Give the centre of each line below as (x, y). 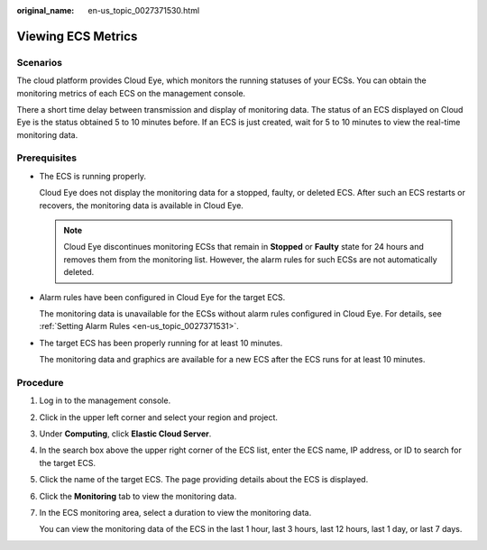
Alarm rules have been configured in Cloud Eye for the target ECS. (162, 297)
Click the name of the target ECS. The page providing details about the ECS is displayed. (204, 480)
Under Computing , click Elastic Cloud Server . (125, 434)
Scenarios (40, 62)
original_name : (46, 10)
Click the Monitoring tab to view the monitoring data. (138, 496)
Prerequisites (46, 158)
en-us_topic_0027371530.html (144, 10)
